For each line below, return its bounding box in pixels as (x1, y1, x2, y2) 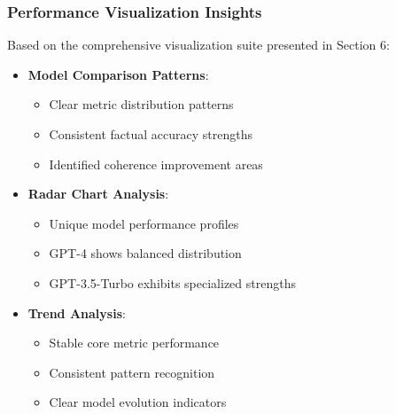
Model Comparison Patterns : (27, 65, 209, 83)
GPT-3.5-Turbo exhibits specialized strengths (49, 273, 296, 292)
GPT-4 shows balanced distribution (49, 244, 242, 262)
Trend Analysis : (27, 303, 126, 322)
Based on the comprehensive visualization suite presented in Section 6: (7, 35, 390, 54)
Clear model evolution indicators (49, 393, 227, 411)
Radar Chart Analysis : (27, 184, 169, 203)
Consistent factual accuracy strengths (49, 125, 253, 143)
